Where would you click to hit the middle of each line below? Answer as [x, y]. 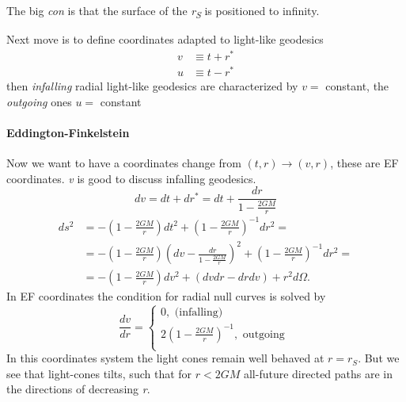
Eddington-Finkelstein [68, 132]
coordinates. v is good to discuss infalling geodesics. [131, 178]
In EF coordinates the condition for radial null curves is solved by [166, 296]
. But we [379, 358]
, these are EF [364, 162]
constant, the [357, 85]
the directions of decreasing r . [78, 389]
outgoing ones [39, 101]
